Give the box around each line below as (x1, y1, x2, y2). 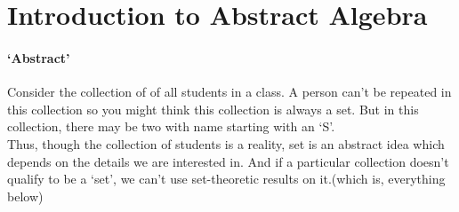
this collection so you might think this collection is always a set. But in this (7, 99, 419, 118)
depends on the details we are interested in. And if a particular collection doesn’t (7, 152, 449, 170)
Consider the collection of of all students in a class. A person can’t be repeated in (7, 82, 452, 101)
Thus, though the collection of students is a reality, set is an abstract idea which (7, 134, 445, 153)
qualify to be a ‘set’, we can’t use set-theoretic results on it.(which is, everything (7, 169, 446, 188)
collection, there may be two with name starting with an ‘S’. (7, 117, 335, 136)
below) (7, 186, 44, 205)
